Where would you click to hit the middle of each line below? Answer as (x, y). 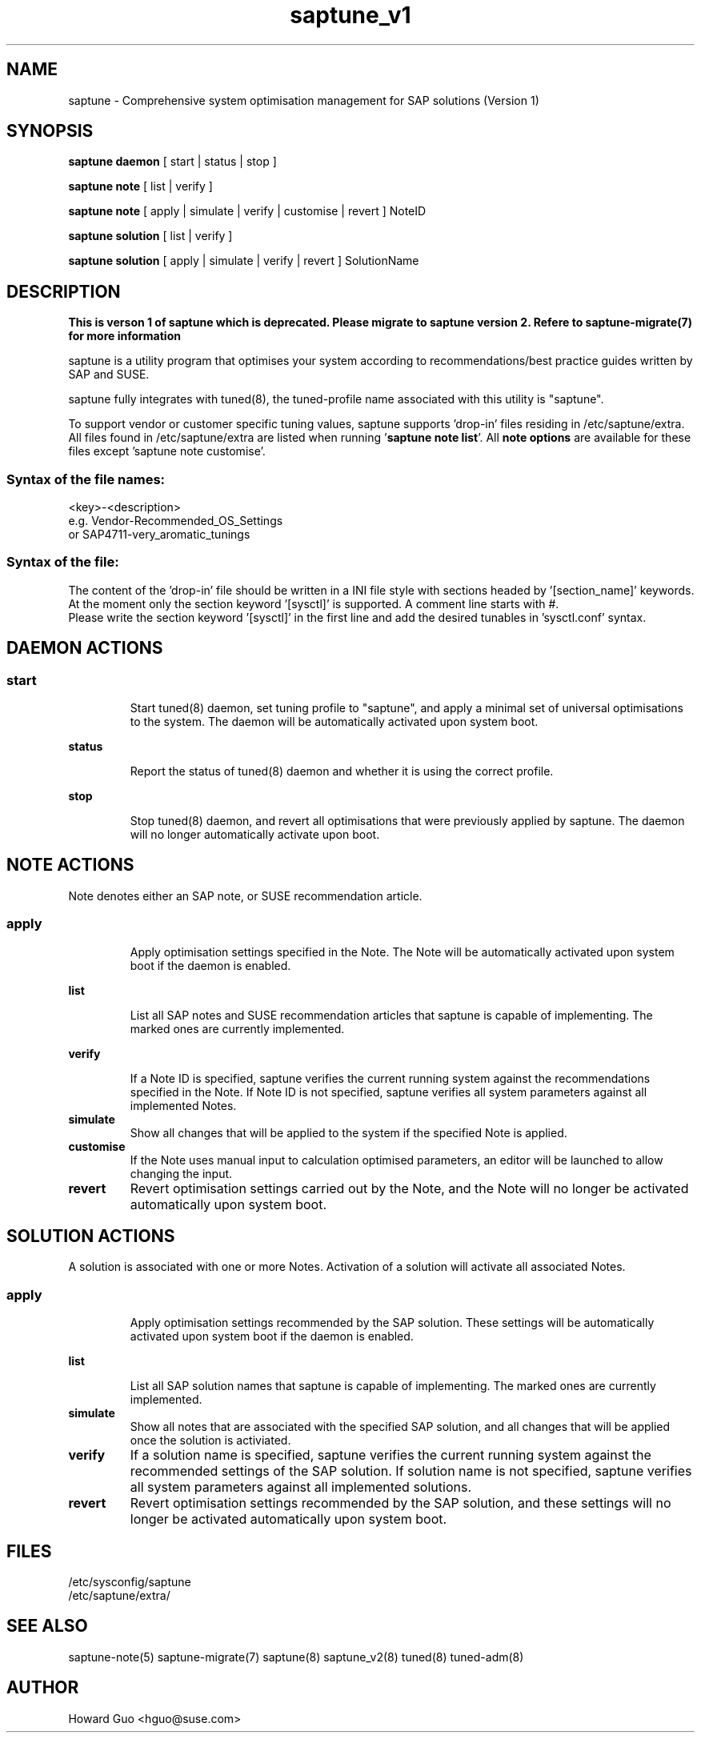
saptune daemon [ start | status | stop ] (172, 162)
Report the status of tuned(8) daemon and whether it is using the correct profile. (342, 771)
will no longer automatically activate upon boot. (255, 834)
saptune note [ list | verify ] (140, 186)
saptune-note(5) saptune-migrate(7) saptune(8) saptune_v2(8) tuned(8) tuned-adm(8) (296, 1657)
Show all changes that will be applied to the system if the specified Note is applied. (348, 1132)
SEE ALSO (47, 1626)
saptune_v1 (350, 15)
